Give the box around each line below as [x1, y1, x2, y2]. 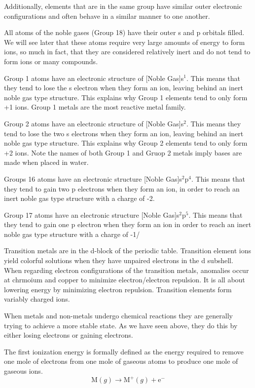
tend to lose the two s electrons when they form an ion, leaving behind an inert [4, 128, 244, 138]
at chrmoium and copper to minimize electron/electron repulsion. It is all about [4, 274, 245, 285]
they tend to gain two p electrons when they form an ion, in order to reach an [4, 183, 240, 194]
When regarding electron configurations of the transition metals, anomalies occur [4, 265, 249, 275]
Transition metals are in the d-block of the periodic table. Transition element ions [4, 245, 251, 256]
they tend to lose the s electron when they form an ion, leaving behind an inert [4, 82, 243, 93]
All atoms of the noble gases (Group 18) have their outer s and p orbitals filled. [4, 27, 245, 38]
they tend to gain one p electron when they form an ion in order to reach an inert [4, 219, 252, 230]
